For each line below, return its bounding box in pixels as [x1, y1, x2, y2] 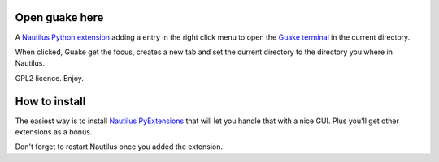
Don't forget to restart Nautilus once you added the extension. [15, 142, 224, 151]
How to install [15, 94, 86, 109]
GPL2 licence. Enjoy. [15, 73, 85, 83]
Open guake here [15, 11, 104, 24]
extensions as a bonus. [15, 126, 93, 137]
